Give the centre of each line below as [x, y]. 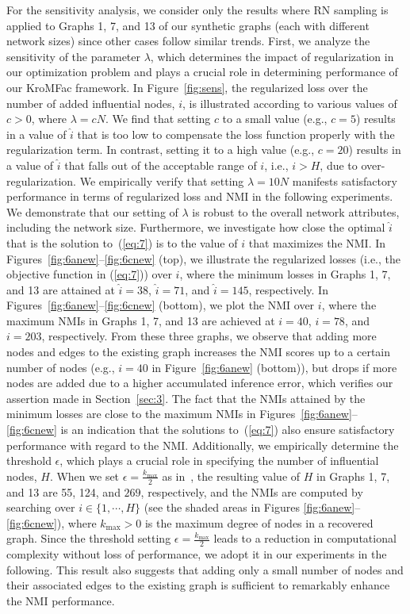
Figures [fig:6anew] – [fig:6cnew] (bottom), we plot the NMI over [161, 305]
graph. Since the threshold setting [89, 538]
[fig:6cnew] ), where [52, 522]
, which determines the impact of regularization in [272, 56]
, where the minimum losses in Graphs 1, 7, [285, 274]
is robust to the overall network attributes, [296, 211]
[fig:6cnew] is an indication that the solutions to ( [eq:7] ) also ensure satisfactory [201, 430]
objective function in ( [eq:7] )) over [89, 274]
